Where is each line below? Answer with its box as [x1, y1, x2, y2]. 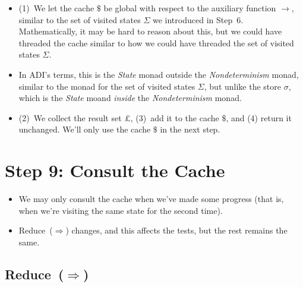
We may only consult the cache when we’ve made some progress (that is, [18, 193, 284, 205]
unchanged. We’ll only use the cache [18, 123, 151, 135]
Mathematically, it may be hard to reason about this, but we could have [18, 25, 282, 37]
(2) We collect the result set [18, 111, 122, 124]
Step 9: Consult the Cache [5, 158, 225, 182]
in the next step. [160, 123, 220, 135]
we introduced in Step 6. [152, 13, 244, 26]
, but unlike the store [204, 80, 281, 92]
